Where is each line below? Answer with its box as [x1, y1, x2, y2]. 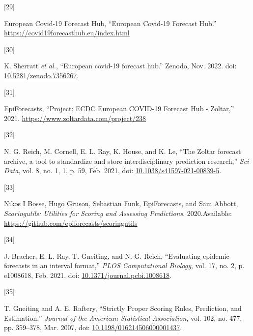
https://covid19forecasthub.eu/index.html [4, 28, 130, 38]
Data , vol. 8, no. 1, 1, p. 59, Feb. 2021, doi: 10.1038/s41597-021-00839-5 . [4, 165, 222, 176]
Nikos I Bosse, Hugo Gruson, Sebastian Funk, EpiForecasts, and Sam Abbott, [4, 198, 238, 209]
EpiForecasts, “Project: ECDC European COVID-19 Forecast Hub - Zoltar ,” [4, 103, 234, 114]
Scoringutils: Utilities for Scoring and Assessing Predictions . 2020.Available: [4, 208, 232, 218]
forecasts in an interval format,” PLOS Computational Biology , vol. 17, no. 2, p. [4, 260, 245, 271]
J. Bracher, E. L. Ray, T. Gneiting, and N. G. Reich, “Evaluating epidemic [4, 250, 229, 261]
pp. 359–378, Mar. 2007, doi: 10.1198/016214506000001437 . [4, 322, 182, 333]
